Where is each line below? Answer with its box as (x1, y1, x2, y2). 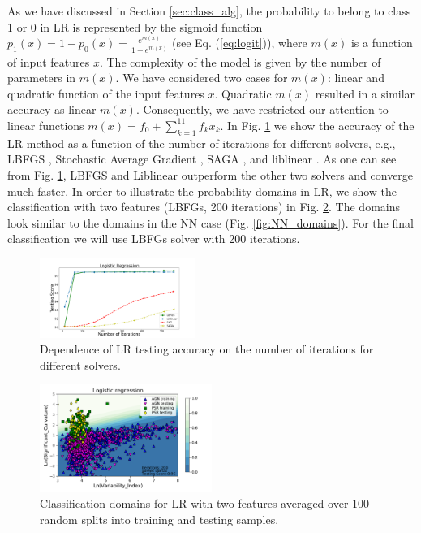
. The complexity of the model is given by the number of (99, 53, 381, 70)
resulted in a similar (315, 84, 415, 102)
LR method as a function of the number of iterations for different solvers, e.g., (7, 134, 396, 151)
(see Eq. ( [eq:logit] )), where (172, 34, 307, 51)
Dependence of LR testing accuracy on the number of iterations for (40, 340, 374, 357)
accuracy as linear (7, 101, 97, 118)
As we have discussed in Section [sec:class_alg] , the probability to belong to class (7, 2, 411, 19)
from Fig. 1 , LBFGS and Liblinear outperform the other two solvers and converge (7, 166, 414, 183)
